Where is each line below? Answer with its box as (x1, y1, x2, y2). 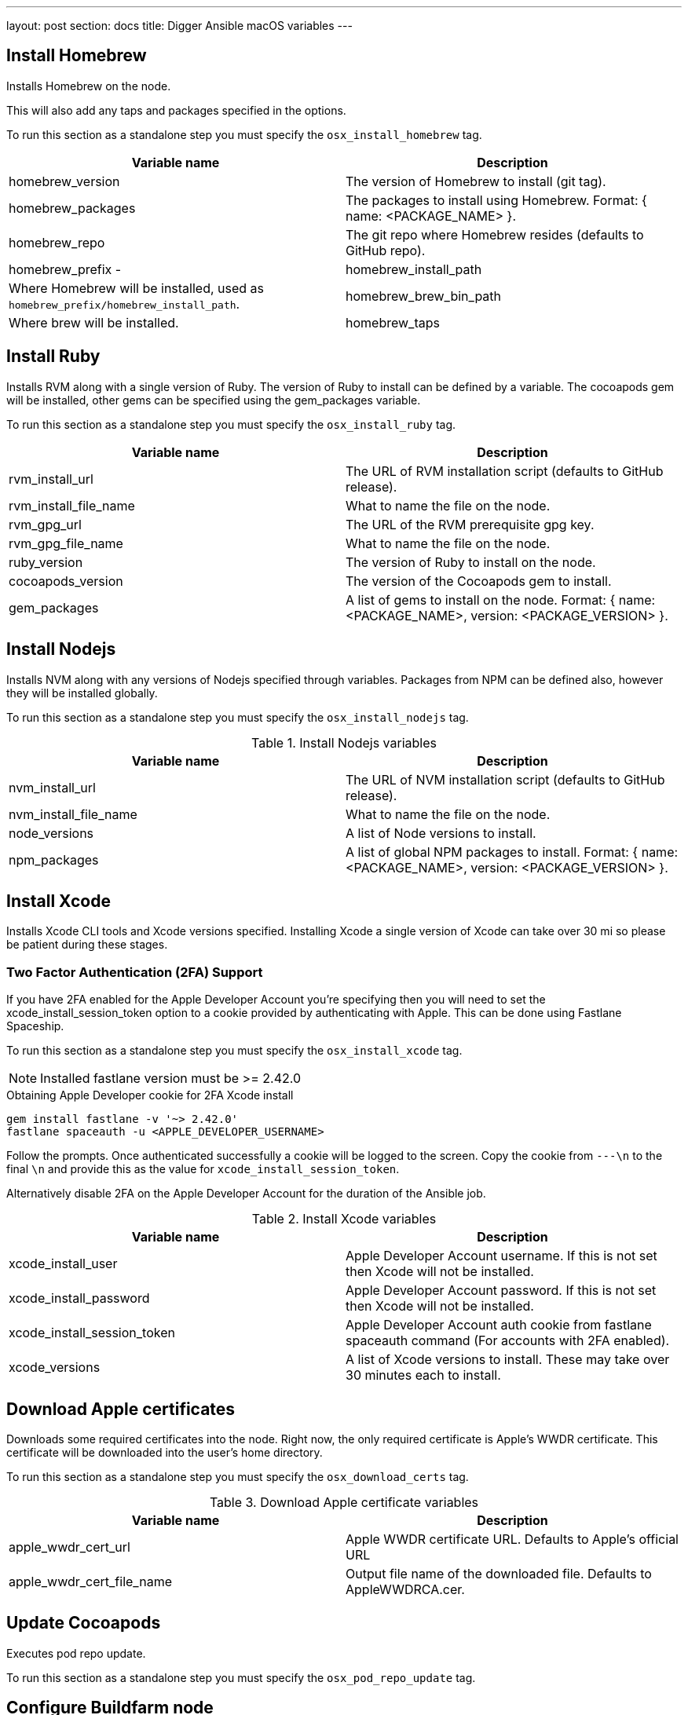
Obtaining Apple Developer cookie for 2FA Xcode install (6, 1088, 294, 1102)
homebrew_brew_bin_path (346, 287, 502, 304)
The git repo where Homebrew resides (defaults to (346, 226, 644, 243)
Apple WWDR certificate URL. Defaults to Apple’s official (346, 1530, 679, 1547)
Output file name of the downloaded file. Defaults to (346, 1565, 652, 1582)
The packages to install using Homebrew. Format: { (346, 192, 647, 208)
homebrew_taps (346, 314, 440, 331)
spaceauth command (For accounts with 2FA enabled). (346, 1333, 670, 1349)
